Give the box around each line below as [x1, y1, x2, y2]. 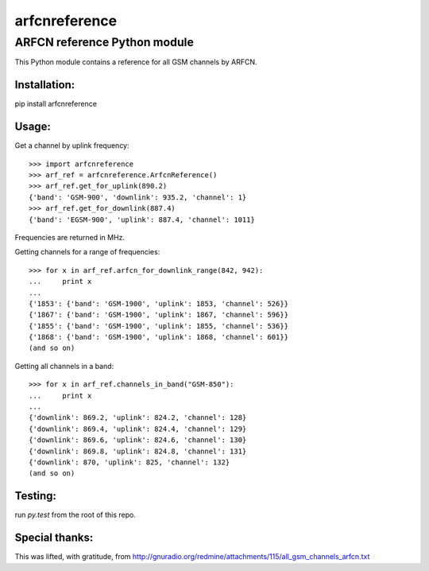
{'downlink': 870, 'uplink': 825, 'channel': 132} [29, 457, 230, 467]
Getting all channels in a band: [14, 361, 114, 371]
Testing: [14, 489, 57, 503]
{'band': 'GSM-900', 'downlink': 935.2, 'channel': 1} [29, 192, 247, 202]
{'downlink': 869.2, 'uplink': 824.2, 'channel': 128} [29, 414, 247, 422]
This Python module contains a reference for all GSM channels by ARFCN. [14, 57, 257, 67]
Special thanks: [14, 531, 94, 545]
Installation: [14, 78, 75, 91]
